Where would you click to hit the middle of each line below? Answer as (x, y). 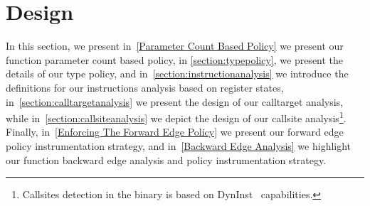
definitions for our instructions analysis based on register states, (145, 87)
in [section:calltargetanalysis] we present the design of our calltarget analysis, (174, 101)
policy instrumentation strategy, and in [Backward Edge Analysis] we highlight (179, 145)
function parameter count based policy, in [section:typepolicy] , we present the (175, 59)
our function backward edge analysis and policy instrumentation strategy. (166, 159)
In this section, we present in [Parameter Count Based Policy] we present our (175, 46)
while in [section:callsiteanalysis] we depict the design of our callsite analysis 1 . (176, 117)
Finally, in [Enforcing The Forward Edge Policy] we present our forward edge (175, 132)
